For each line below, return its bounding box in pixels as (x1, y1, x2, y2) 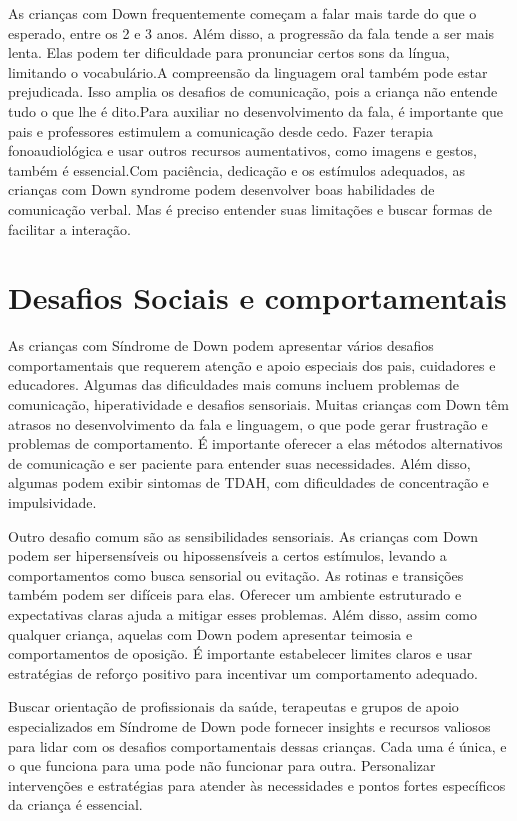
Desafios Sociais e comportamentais (8, 277, 507, 318)
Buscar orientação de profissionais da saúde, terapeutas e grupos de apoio (8, 696, 459, 717)
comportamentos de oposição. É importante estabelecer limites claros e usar (8, 643, 473, 664)
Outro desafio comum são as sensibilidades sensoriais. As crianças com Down (8, 525, 479, 546)
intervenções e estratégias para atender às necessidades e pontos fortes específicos (8, 774, 506, 795)
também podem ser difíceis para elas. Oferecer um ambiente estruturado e (8, 584, 462, 605)
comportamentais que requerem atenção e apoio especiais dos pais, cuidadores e (8, 354, 496, 375)
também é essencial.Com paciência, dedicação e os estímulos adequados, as (8, 159, 466, 180)
